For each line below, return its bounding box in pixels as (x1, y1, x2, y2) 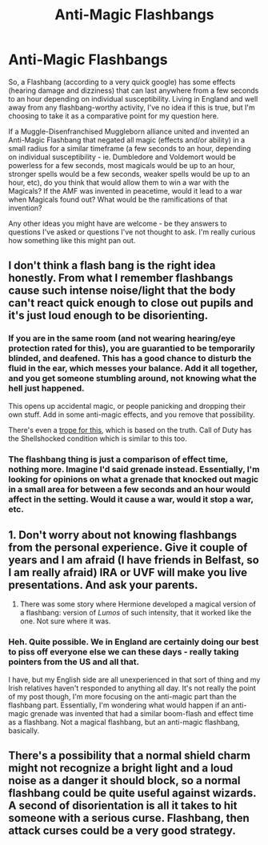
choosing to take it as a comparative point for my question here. (8, 110, 219, 121)
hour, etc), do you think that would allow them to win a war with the (8, 178, 230, 187)
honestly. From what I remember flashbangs (8, 271, 234, 285)
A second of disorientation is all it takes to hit (8, 799, 238, 813)
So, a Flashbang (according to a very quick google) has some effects (8, 77, 236, 86)
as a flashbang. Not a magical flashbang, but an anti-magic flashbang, (8, 717, 240, 727)
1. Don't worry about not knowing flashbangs (8, 528, 238, 542)
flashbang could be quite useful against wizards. (8, 787, 257, 800)
